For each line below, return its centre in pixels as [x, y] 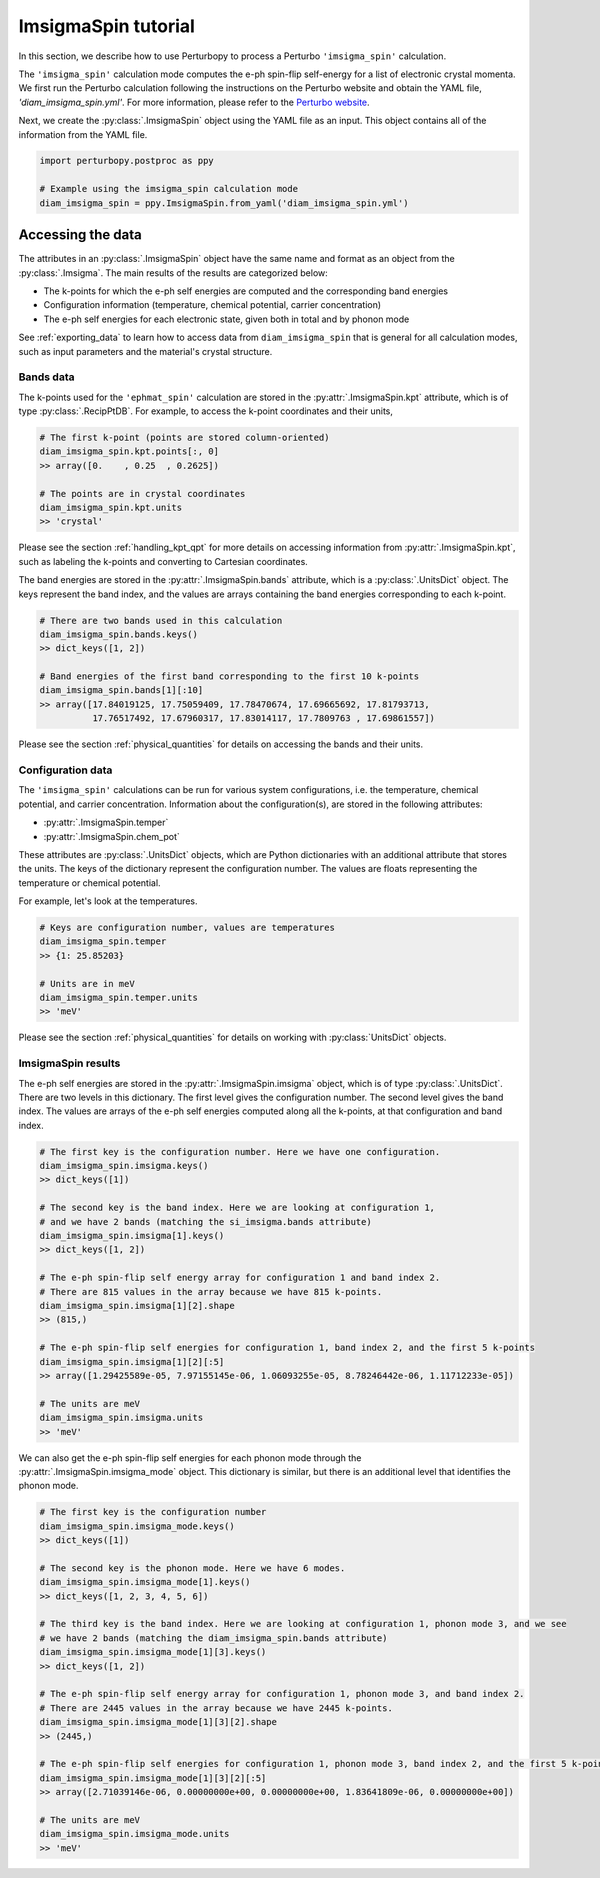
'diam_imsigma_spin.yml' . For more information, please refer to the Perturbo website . [194, 102]
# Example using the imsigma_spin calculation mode [169, 189]
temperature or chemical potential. [89, 882]
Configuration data [65, 770]
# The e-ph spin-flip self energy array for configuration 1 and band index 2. [240, 1278]
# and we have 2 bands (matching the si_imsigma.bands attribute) [205, 1221]
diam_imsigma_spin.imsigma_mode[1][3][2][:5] [153, 1778]
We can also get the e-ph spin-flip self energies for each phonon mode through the [190, 1457]
